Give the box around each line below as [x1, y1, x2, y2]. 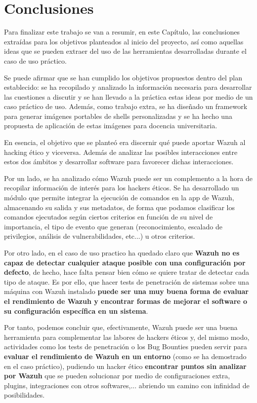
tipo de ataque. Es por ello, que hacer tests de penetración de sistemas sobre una [4, 276, 249, 287]
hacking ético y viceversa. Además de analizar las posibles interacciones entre [4, 147, 238, 157]
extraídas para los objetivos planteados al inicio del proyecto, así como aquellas [4, 36, 244, 46]
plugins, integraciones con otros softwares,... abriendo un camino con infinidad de [4, 380, 250, 390]
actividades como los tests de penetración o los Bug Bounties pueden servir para [4, 341, 247, 352]
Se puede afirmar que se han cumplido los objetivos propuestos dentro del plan [4, 72, 243, 82]
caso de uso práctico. [4, 55, 67, 66]
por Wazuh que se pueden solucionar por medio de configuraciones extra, [4, 370, 230, 381]
